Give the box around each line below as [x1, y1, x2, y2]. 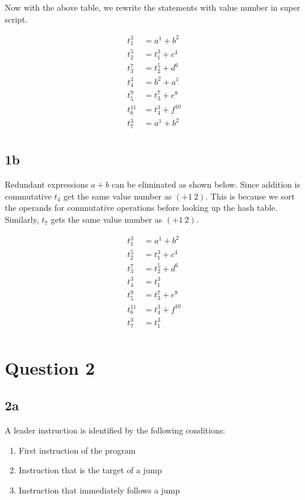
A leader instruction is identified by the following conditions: [5, 424, 225, 436]
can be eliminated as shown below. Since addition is [112, 178, 300, 191]
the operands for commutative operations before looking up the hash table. [5, 201, 278, 214]
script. [5, 12, 28, 25]
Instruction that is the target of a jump [18, 464, 162, 476]
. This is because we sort [205, 189, 295, 202]
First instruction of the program [18, 444, 136, 456]
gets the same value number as [50, 213, 163, 226]
